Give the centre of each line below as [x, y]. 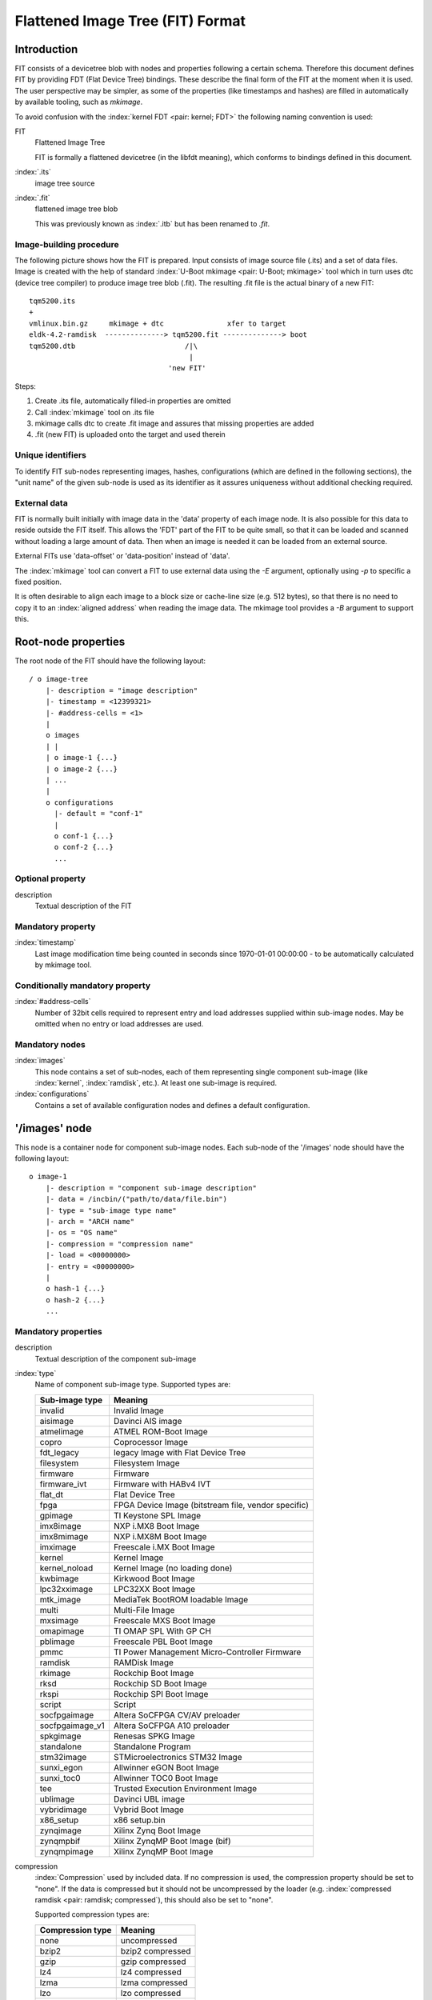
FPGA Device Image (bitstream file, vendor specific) [211, 1505]
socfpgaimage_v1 [72, 1726]
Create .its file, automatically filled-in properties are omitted [133, 401]
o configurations [79, 802]
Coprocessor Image [150, 1442]
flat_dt [52, 1494]
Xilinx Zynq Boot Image [157, 1830]
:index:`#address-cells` [53, 1002]
